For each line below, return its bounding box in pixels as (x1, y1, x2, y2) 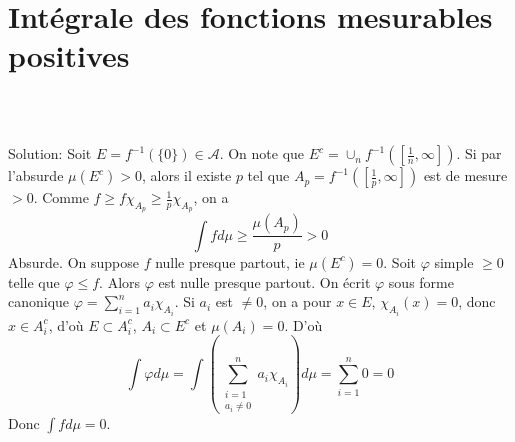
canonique (8, 291, 70, 312)
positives (8, 35, 130, 76)
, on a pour (263, 291, 332, 312)
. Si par (456, 143, 502, 164)
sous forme (388, 271, 454, 292)
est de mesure (423, 165, 508, 186)
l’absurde (8, 165, 64, 186)
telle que (8, 271, 60, 292)
